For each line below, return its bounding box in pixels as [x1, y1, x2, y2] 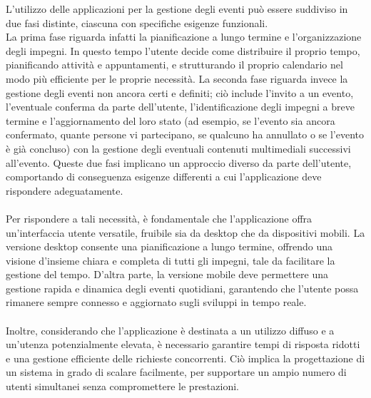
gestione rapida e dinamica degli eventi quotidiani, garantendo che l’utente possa [6, 280, 359, 295]
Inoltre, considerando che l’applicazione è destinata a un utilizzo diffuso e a [6, 322, 335, 337]
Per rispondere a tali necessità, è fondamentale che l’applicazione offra [6, 210, 312, 225]
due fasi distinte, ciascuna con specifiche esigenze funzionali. [6, 15, 268, 30]
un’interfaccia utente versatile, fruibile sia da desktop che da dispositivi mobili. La [6, 225, 365, 240]
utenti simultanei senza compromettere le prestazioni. [6, 379, 239, 394]
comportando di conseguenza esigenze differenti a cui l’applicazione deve [6, 169, 322, 184]
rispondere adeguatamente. [6, 183, 123, 198]
